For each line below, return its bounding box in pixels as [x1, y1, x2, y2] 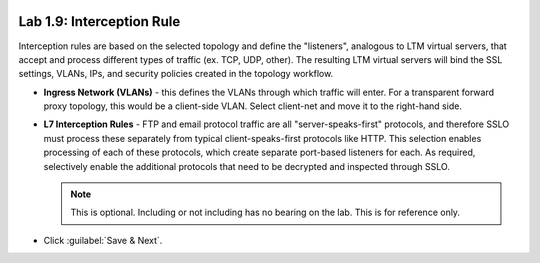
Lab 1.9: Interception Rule [18, 13, 181, 30]
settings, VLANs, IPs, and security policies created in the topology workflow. [18, 68, 334, 80]
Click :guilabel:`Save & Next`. [43, 234, 163, 246]
